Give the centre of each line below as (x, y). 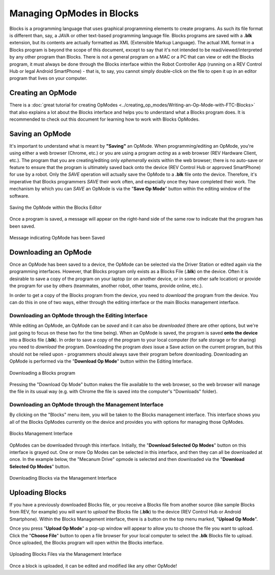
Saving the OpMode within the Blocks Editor (56, 207)
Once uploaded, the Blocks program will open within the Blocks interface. (87, 543)
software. (19, 196)
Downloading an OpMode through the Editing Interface (78, 315)
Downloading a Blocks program (43, 373)
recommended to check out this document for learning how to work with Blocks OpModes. (105, 119)
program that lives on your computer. (48, 78)
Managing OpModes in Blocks (74, 13)
